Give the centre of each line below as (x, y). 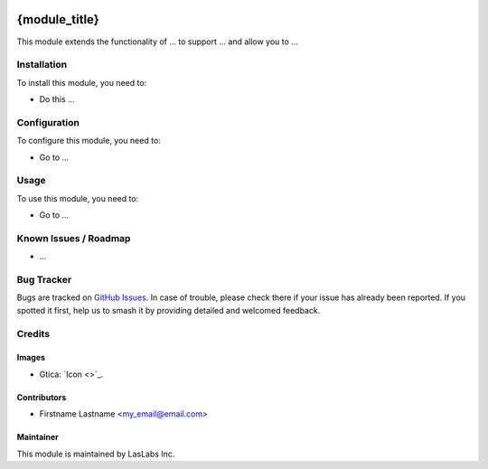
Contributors (42, 397)
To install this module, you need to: (82, 82)
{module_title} (58, 19)
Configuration (48, 122)
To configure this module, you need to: (89, 141)
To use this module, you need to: (78, 198)
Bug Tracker (44, 280)
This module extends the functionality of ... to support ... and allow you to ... (157, 42)
